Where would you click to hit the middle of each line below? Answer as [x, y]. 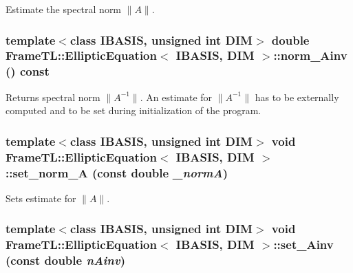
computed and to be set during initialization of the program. [133, 110]
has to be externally [297, 97]
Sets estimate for [41, 198]
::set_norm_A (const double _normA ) [117, 172]
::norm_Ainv [310, 55]
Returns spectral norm [53, 97]
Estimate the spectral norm [64, 9]
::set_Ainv [303, 244]
